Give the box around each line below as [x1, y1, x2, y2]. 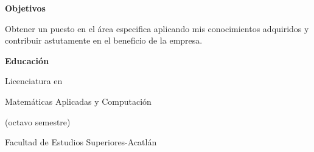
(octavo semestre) [5, 115, 71, 128]
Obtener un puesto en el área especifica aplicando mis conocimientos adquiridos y [5, 22, 309, 35]
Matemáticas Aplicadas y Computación [5, 94, 152, 107]
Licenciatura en [5, 74, 63, 87]
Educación [5, 54, 49, 67]
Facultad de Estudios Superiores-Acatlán [5, 136, 157, 148]
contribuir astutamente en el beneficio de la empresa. [5, 34, 203, 47]
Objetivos [5, 2, 46, 14]
